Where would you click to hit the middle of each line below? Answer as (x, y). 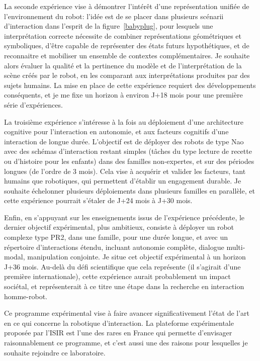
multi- (236, 247)
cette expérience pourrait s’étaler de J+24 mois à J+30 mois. (98, 200)
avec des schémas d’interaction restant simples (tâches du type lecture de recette (128, 151)
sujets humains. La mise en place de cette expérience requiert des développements (130, 85)
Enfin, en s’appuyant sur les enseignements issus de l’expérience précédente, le (124, 217)
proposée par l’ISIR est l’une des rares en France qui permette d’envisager (118, 333)
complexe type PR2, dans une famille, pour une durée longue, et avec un (116, 237)
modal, (15, 257)
